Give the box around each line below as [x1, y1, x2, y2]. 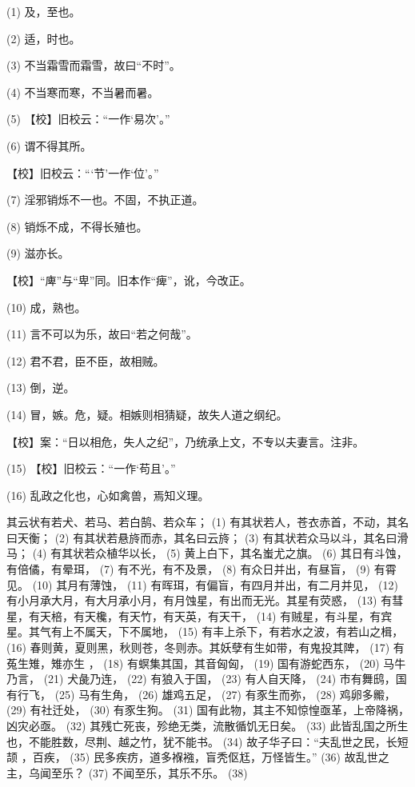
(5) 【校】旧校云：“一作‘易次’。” [6, 110, 170, 127]
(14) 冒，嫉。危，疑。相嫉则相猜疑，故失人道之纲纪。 [6, 405, 288, 422]
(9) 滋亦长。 [6, 245, 70, 262]
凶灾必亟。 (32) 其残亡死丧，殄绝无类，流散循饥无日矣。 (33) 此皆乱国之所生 [6, 717, 409, 733]
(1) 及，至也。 [6, 3, 81, 19]
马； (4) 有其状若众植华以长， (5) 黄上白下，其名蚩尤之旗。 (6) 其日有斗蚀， [6, 545, 408, 561]
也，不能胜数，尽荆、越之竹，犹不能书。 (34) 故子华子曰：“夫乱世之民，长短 [6, 733, 409, 749]
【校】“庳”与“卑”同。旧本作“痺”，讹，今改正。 [6, 271, 251, 288]
